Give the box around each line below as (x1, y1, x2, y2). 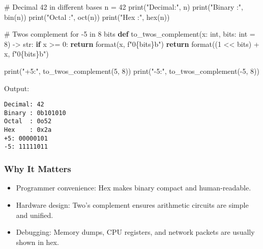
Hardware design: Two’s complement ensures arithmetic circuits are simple (16, 199, 249, 210)
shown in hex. (16, 236, 59, 247)
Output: (4, 82, 30, 93)
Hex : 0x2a (4, 126, 52, 134)
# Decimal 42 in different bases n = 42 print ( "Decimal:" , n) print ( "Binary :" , (4, 2, 243, 12)
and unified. (16, 209, 53, 220)
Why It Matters (4, 162, 71, 175)
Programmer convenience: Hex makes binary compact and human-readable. (16, 182, 251, 193)
